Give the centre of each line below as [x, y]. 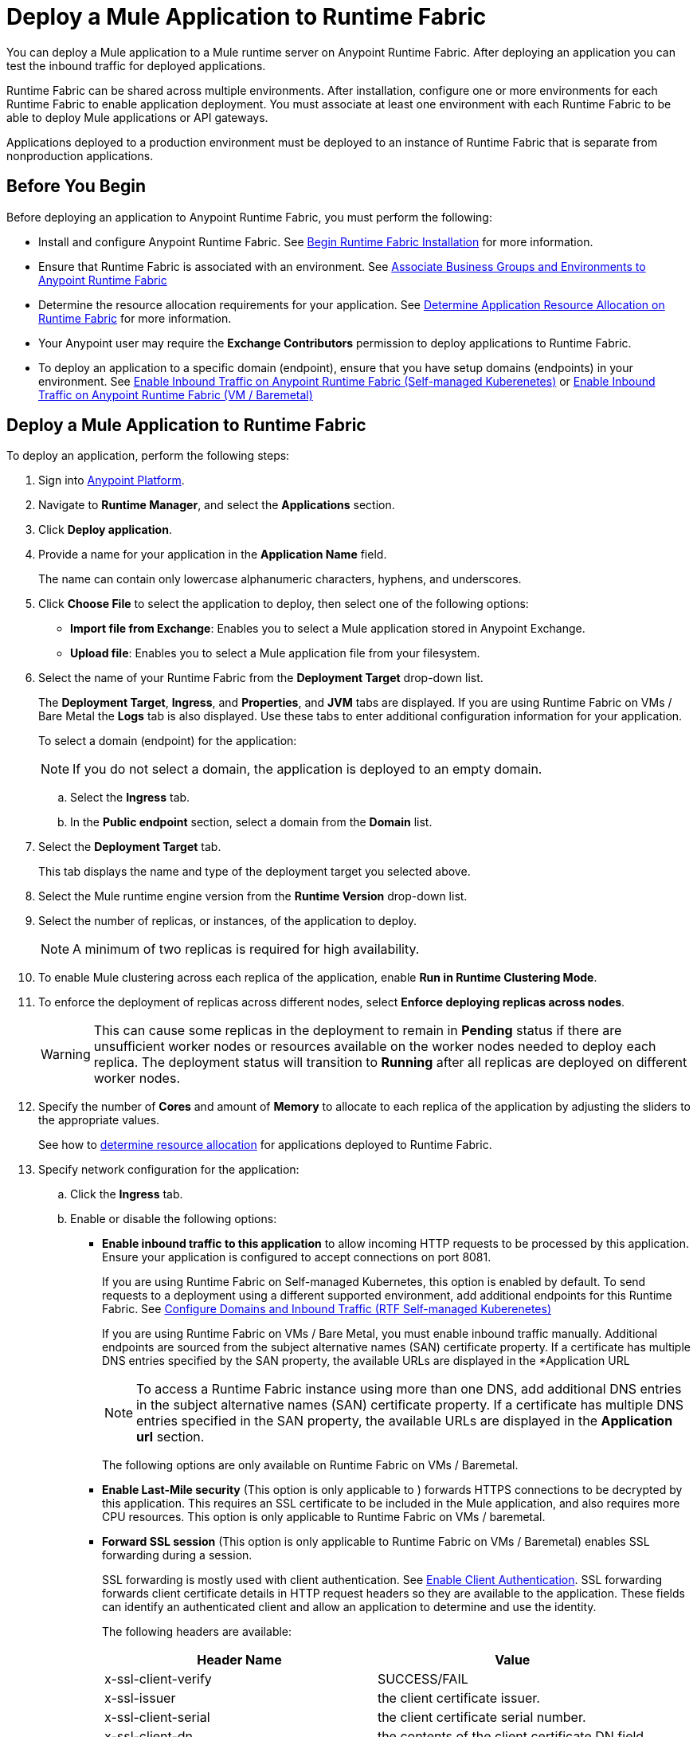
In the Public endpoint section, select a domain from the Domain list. [251, 822]
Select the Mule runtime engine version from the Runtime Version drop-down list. [253, 896]
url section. [170, 1437]
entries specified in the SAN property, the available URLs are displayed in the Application [405, 1421]
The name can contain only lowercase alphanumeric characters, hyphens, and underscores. [280, 579]
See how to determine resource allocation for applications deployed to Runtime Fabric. [265, 1145]
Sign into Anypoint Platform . [112, 480]
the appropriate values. [99, 1120]
